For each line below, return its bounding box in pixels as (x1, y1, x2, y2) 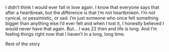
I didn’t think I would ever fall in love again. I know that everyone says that (5, 5, 159, 10)
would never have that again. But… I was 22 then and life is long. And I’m (5, 26, 157, 32)
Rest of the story (5, 41, 40, 47)
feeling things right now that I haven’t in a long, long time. (5, 31, 125, 37)
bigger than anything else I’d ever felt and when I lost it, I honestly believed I (5, 20, 164, 26)
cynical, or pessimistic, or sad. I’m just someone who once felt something (5, 15, 159, 21)
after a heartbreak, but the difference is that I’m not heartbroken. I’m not (5, 10, 156, 16)
